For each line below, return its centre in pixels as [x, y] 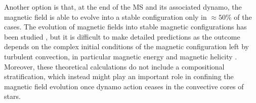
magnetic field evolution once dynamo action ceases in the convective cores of [124, 86]
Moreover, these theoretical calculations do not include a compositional [114, 66]
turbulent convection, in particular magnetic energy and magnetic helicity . [121, 56]
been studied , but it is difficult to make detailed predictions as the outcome [122, 36]
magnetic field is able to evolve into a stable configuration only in [105, 16]
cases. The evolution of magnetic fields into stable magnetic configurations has [125, 27]
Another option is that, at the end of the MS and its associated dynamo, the [123, 7]
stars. [12, 96]
